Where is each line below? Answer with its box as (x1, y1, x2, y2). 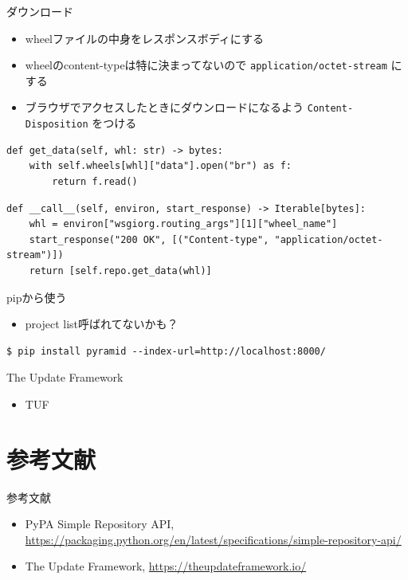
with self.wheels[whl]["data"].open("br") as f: (29, 160, 292, 172)
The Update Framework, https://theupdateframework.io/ (25, 558, 307, 574)
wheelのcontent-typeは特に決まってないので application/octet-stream (25, 57, 387, 73)
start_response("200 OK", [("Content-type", (29, 233, 269, 245)
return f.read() (52, 175, 138, 187)
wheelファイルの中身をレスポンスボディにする (25, 29, 264, 46)
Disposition (25, 119, 88, 131)
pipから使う (6, 288, 67, 305)
